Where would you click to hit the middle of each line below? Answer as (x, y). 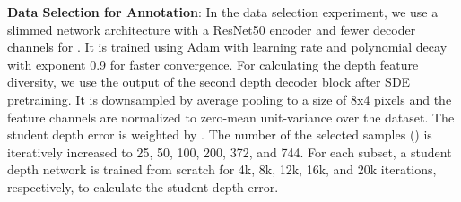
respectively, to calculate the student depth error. (143, 186)
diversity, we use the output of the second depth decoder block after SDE (209, 82)
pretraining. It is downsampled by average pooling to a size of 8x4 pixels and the (230, 99)
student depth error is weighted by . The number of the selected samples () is (220, 135)
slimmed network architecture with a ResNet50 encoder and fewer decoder (212, 29)
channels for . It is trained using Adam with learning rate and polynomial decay (227, 47)
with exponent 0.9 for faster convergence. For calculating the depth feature (213, 64)
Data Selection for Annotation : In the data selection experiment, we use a (223, 12)
